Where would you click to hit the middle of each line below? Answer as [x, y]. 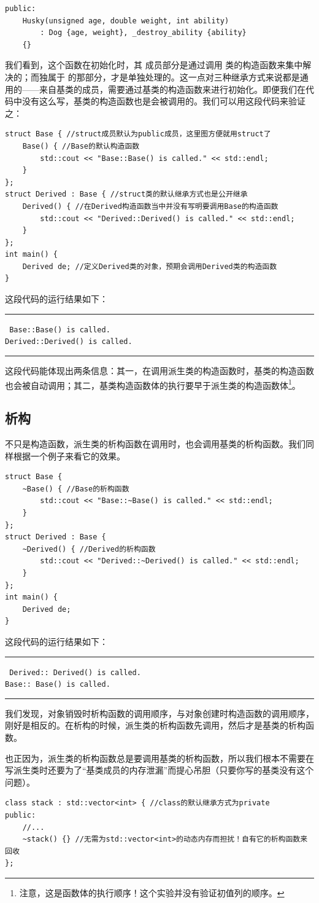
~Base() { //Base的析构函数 [76, 489]
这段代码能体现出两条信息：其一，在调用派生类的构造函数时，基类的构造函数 [159, 370]
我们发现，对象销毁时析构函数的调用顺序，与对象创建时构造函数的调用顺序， [159, 713]
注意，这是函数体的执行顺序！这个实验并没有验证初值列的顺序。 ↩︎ [152, 892]
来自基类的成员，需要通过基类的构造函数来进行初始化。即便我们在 [172, 89]
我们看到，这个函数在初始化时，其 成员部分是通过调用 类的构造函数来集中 [154, 65]
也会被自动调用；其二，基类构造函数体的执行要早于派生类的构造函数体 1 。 [153, 384]
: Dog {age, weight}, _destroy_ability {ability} [143, 33]
